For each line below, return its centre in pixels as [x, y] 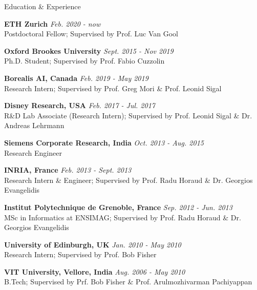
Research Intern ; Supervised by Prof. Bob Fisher [80, 254]
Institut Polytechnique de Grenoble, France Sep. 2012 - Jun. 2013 [118, 207]
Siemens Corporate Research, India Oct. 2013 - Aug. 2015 [104, 142]
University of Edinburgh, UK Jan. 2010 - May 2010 [93, 244]
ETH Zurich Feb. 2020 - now [52, 23]
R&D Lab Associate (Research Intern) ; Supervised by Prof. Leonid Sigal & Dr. [128, 115]
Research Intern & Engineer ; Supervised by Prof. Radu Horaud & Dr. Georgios [128, 180]
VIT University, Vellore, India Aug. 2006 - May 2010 [95, 271]
